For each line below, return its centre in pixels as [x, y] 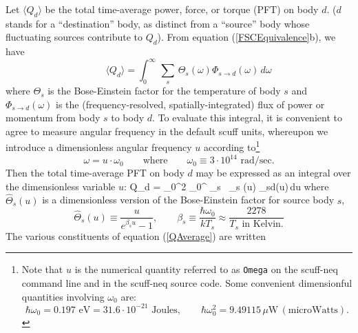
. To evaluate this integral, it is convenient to [247, 118]
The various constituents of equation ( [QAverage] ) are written [136, 235]
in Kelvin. [263, 224]
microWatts [313, 310]
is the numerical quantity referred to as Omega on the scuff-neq [206, 269]
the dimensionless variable [61, 186]
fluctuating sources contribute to [74, 37]
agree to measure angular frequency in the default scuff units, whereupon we [167, 131]
